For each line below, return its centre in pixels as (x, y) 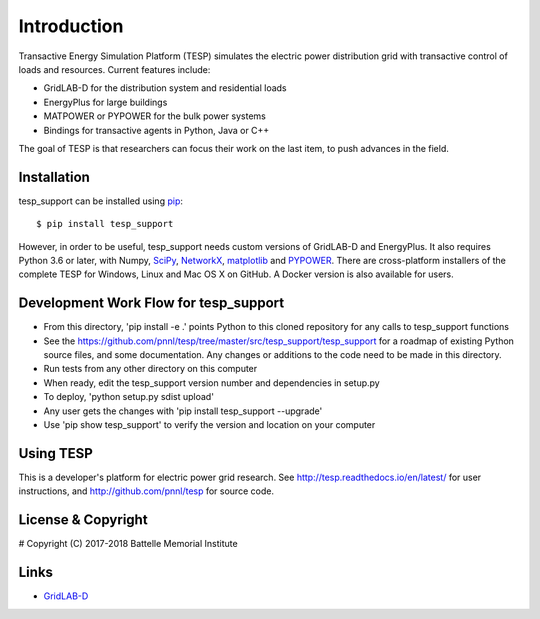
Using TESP (56, 453)
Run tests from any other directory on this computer (150, 369)
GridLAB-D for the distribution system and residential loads (165, 88)
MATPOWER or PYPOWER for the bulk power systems (155, 116)
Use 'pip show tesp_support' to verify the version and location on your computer (209, 424)
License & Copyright (83, 520)
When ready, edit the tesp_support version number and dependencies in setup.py (211, 382)
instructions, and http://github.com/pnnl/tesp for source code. (146, 491)
